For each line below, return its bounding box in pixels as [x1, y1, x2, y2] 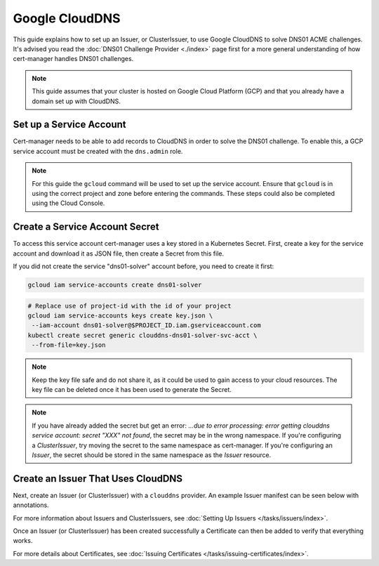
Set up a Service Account [13, 119, 126, 131]
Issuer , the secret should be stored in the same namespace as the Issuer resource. [32, 450, 272, 459]
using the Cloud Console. [32, 199, 105, 207]
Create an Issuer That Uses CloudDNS [13, 473, 182, 485]
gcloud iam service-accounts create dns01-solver [27, 281, 202, 289]
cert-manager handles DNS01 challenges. [13, 55, 134, 63]
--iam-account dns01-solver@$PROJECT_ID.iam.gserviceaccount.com [32, 322, 261, 329]
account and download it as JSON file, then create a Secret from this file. [13, 249, 225, 258]
